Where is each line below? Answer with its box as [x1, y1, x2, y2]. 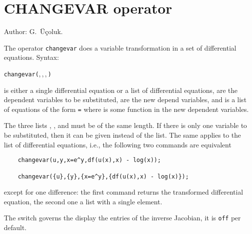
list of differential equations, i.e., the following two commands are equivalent [4, 139, 232, 149]
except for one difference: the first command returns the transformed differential [4, 187, 243, 197]
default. [4, 222, 27, 233]
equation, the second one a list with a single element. [4, 196, 162, 206]
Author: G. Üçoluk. [4, 26, 63, 36]
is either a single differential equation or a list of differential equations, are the [4, 85, 238, 95]
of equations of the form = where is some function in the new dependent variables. [4, 104, 249, 114]
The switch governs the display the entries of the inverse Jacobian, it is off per [4, 213, 241, 223]
